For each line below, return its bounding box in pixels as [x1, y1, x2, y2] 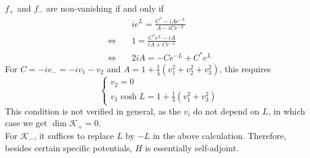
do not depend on [193, 104, 260, 117]
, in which [268, 104, 306, 117]
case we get [5, 116, 47, 129]
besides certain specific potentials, [5, 141, 133, 154]
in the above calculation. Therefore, [152, 129, 287, 141]
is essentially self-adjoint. [145, 141, 239, 154]
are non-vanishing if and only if [46, 2, 164, 14]
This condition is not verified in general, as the [5, 104, 181, 117]
